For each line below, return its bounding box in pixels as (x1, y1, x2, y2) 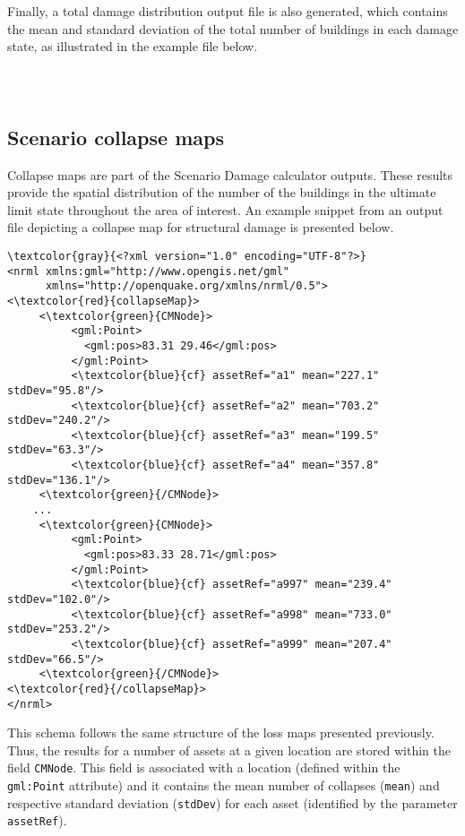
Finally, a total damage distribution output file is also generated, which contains (7, 2, 448, 20)
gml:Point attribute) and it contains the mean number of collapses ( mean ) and (7, 776, 440, 795)
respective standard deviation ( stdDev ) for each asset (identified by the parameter (7, 793, 458, 812)
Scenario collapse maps (7, 123, 224, 151)
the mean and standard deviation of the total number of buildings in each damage (7, 19, 459, 38)
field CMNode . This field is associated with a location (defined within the (7, 758, 400, 777)
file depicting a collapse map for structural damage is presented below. (7, 218, 394, 237)
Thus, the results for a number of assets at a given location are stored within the (7, 740, 451, 759)
